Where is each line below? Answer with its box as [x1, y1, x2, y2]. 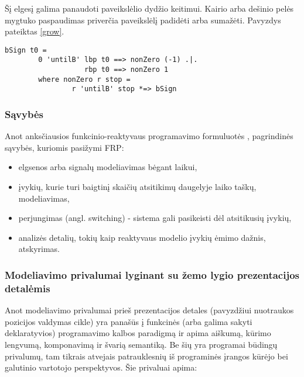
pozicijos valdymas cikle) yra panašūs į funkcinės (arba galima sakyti [5, 315, 252, 327]
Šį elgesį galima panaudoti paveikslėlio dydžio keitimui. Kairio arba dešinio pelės [5, 2, 294, 14]
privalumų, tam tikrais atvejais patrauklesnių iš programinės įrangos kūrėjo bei [5, 350, 288, 362]
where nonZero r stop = [38, 75, 131, 84]
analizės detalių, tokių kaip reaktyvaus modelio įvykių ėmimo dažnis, [18, 231, 266, 243]
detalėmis [5, 281, 50, 295]
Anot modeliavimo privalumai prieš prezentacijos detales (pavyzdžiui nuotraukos [5, 304, 294, 316]
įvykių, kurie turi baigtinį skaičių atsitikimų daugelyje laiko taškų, [18, 181, 257, 193]
